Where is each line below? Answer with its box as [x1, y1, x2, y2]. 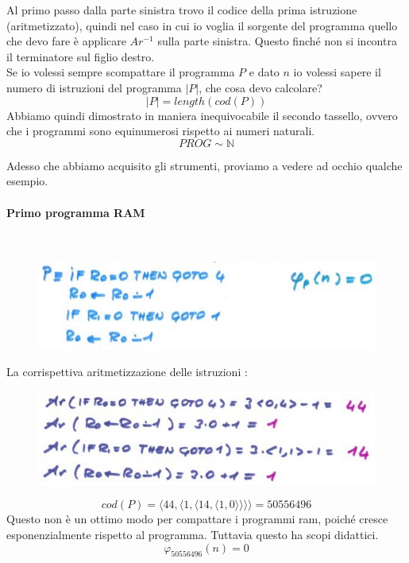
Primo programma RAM [6, 204, 145, 220]
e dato [249, 64, 280, 80]
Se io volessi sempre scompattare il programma [6, 64, 235, 80]
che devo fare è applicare [6, 33, 126, 49]
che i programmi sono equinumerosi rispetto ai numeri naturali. [6, 122, 315, 139]
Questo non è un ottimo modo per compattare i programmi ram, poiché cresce [6, 511, 388, 527]
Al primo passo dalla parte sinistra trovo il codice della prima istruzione [6, 2, 357, 17]
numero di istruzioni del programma [6, 79, 182, 95]
